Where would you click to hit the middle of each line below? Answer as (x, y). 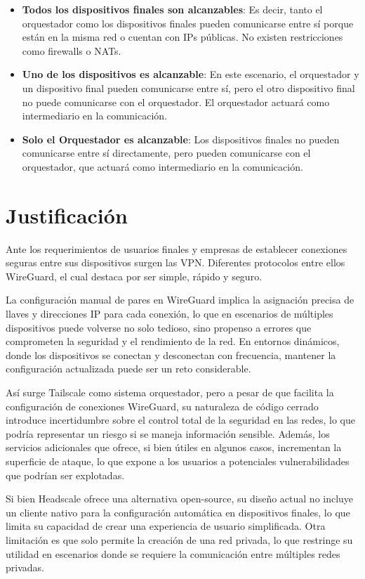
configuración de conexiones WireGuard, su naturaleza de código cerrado (162, 406)
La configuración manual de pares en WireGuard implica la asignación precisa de (180, 300)
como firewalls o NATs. (72, 50)
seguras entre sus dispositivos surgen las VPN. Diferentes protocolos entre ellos (175, 262)
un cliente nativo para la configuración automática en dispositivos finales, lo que (178, 512)
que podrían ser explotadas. (65, 475)
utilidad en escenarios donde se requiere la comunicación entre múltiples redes (173, 553)
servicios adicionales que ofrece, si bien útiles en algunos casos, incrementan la (174, 447)
